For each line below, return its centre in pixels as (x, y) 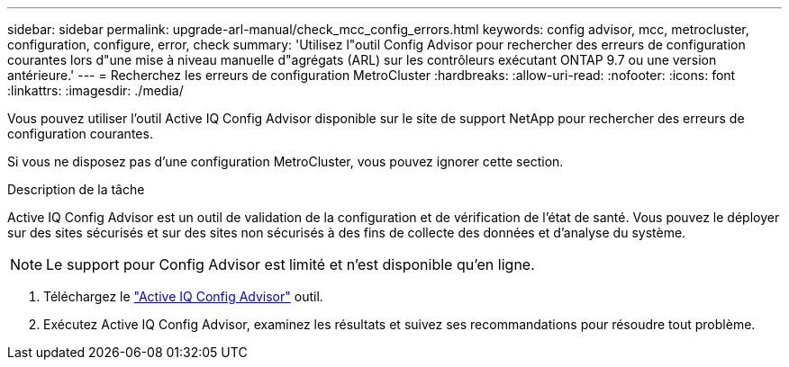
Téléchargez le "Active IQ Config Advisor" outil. (183, 296)
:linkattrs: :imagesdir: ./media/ (95, 90)
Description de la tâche (76, 189)
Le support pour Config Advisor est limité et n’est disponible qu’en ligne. (290, 264)
